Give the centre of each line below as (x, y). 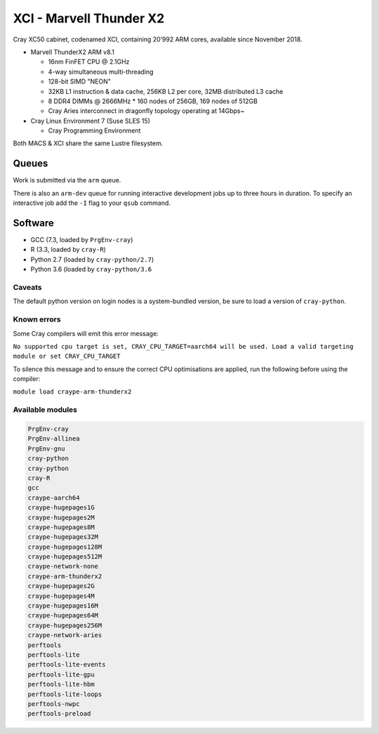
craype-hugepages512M (65, 557)
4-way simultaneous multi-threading (101, 72)
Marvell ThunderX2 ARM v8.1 (73, 52)
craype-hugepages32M (63, 537)
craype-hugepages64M (63, 615)
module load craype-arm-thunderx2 (72, 392)
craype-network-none (63, 566)
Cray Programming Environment (94, 131)
